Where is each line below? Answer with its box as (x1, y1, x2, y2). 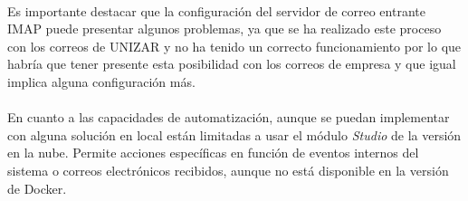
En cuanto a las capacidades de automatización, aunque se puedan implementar (7, 108, 450, 127)
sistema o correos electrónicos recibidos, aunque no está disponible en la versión (7, 160, 449, 179)
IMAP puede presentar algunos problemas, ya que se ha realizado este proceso (7, 19, 442, 38)
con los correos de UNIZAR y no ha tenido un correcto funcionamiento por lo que (7, 36, 462, 55)
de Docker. (7, 178, 67, 197)
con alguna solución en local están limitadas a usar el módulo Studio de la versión (7, 125, 462, 144)
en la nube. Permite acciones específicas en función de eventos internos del (7, 143, 419, 162)
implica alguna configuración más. (7, 72, 196, 91)
